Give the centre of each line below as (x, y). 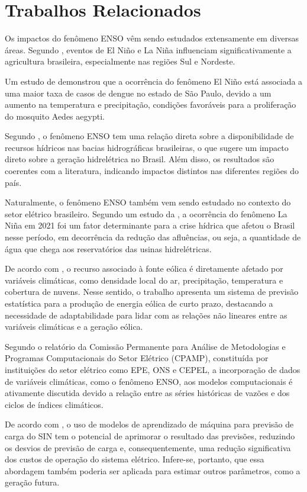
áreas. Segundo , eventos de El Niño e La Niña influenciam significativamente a (148, 49)
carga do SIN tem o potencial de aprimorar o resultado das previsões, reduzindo (150, 435)
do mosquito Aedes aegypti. (55, 116)
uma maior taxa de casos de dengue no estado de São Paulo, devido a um (138, 93)
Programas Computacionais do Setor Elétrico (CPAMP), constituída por (137, 358)
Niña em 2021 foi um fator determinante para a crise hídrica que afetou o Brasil (150, 225)
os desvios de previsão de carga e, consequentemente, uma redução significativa (148, 447)
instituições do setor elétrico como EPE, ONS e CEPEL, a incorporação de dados (153, 369)
